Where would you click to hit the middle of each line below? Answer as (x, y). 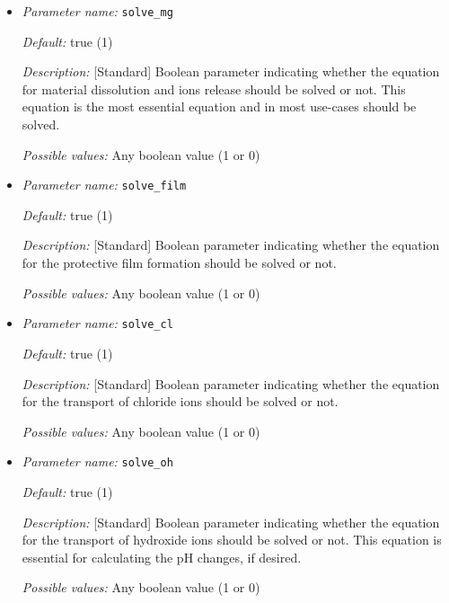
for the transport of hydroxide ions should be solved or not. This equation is (232, 540)
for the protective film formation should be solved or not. (179, 263)
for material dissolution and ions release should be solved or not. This (214, 89)
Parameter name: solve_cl (97, 323)
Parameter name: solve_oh (97, 461)
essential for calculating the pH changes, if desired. (162, 557)
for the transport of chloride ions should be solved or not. (180, 401)
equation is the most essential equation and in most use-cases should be (219, 106)
